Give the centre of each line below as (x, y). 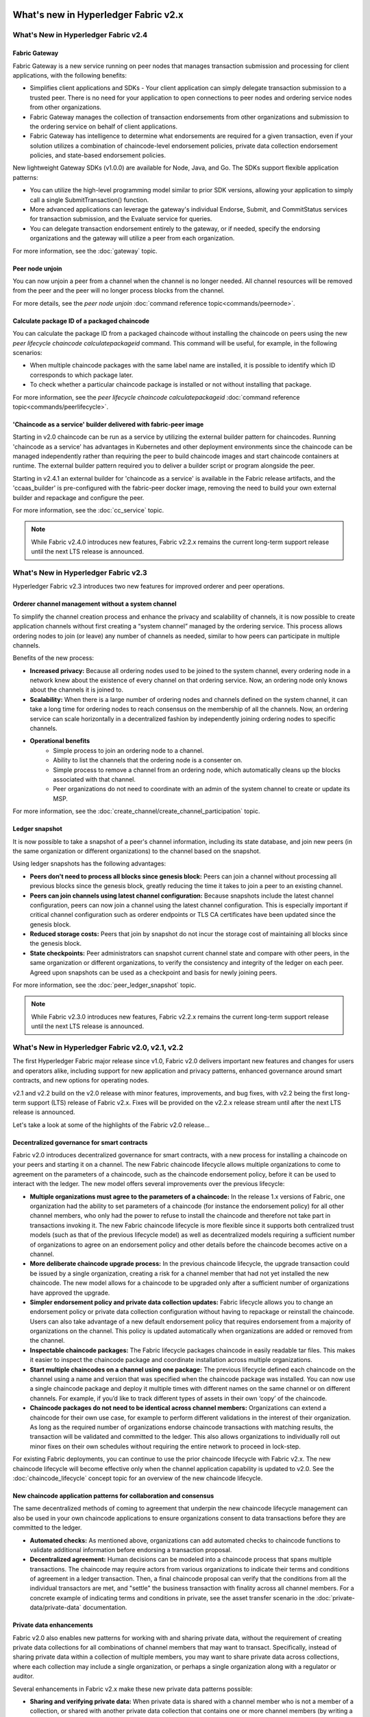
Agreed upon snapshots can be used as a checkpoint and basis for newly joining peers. (153, 973)
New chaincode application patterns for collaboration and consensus (113, 1496)
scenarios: (27, 352)
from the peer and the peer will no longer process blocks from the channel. (119, 291)
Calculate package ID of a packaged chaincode (81, 321)
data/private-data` (56, 1608)
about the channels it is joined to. (76, 690)
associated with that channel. (95, 779)
